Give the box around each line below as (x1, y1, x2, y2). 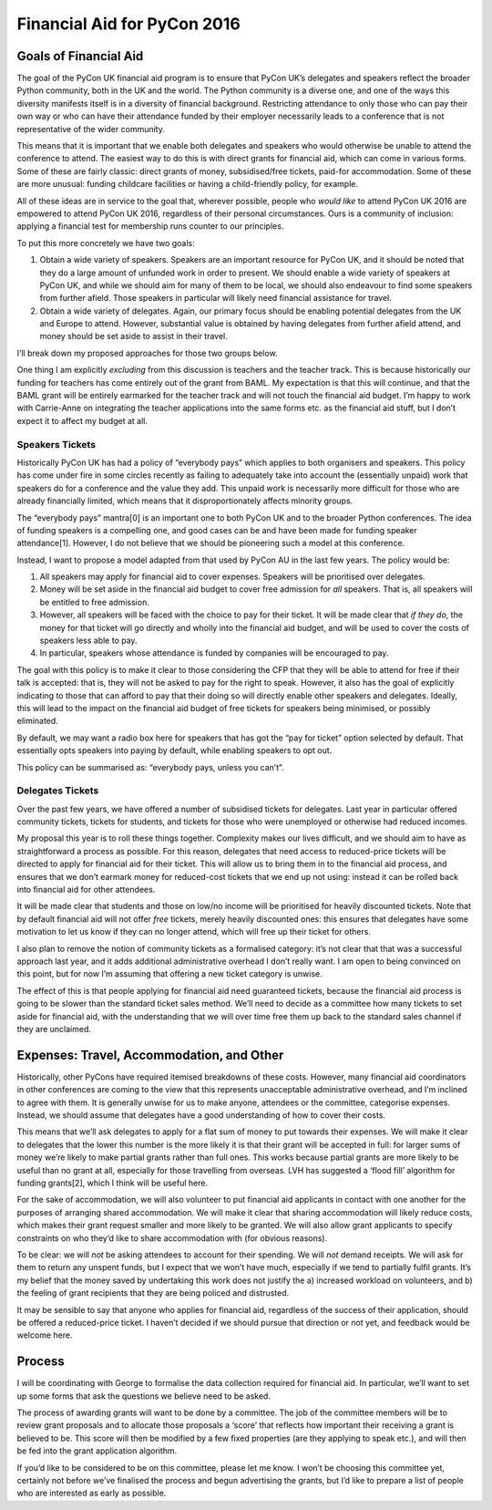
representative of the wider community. (16, 123, 166, 134)
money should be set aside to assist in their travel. (39, 331, 228, 342)
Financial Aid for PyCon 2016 (16, 14, 241, 34)
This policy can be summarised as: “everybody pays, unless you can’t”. (16, 761, 284, 772)
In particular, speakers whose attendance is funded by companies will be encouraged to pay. (39, 647, 389, 658)
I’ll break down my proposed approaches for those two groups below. (16, 347, 278, 358)
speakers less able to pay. (39, 635, 138, 646)
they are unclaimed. (16, 1023, 91, 1034)
